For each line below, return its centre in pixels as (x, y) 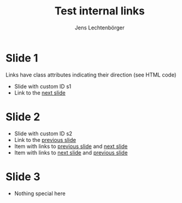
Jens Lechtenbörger (100, 28)
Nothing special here (40, 193)
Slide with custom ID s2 (43, 134)
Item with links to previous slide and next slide (71, 146)
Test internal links (100, 11)
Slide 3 (23, 176)
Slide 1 (22, 58)
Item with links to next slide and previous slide (71, 152)
